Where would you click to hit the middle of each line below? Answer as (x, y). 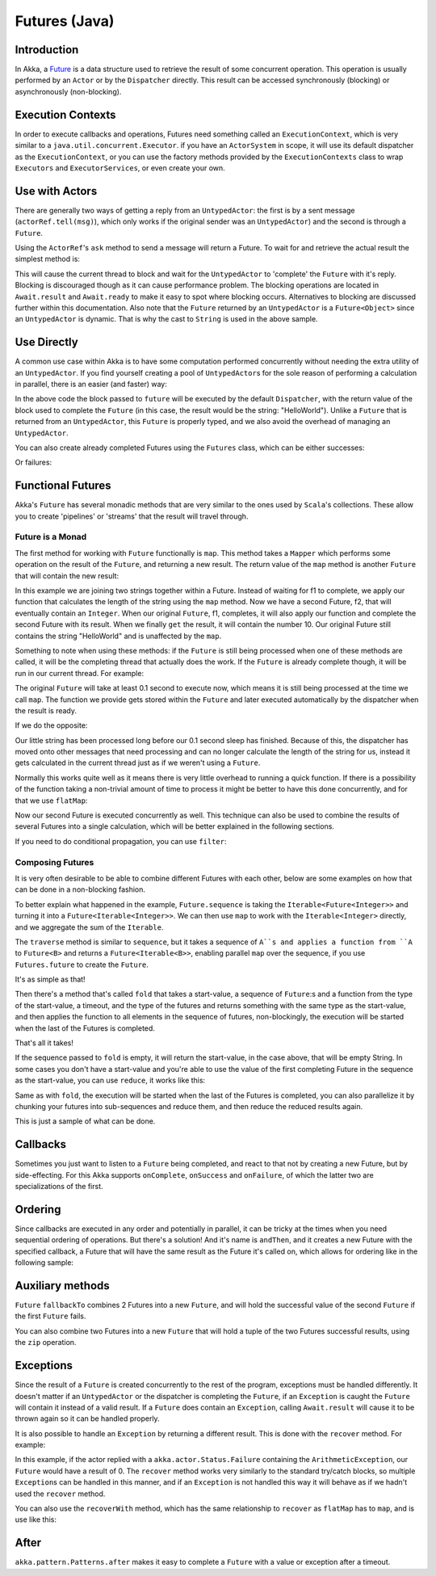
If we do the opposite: (51, 725)
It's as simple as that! (50, 979)
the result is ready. (46, 710)
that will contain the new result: (67, 576)
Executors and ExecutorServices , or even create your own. (120, 168)
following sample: (44, 1263)
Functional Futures (63, 486)
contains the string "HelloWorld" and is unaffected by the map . (118, 636)
